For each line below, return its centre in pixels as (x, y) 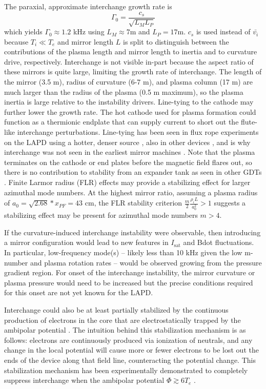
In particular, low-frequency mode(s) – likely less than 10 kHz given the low (123, 252)
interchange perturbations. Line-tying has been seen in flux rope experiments (138, 131)
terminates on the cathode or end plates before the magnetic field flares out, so (128, 162)
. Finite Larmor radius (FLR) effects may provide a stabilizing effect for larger (127, 182)
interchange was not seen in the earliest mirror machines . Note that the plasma (130, 152)
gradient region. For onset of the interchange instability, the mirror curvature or (130, 272)
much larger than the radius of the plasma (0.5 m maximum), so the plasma (124, 91)
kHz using (89, 32)
